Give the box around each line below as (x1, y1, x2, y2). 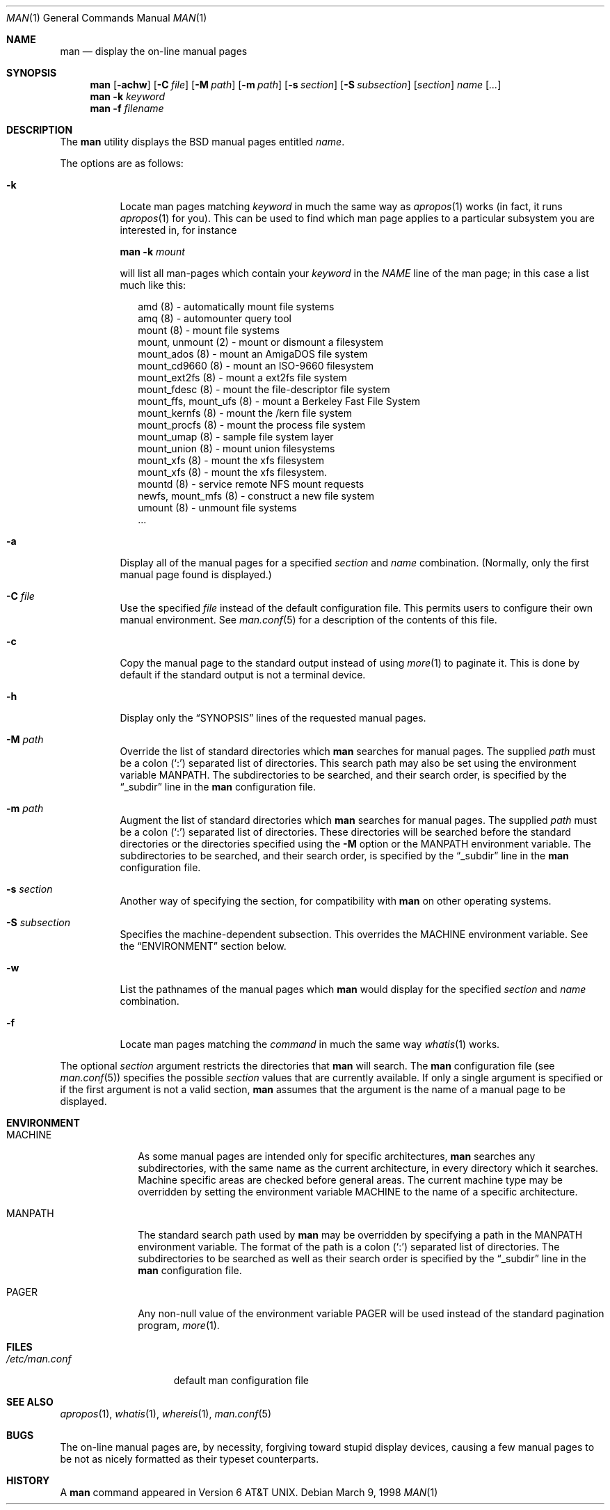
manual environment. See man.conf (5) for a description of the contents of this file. (120, 614, 497, 626)
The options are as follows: (60, 157, 184, 169)
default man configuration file (173, 1374, 310, 1386)
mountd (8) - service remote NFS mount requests (138, 478, 364, 490)
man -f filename (90, 102, 164, 114)
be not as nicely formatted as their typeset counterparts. (60, 1453, 319, 1465)
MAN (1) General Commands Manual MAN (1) (6, 12, 207, 24)
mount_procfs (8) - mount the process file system (138, 419, 366, 431)
